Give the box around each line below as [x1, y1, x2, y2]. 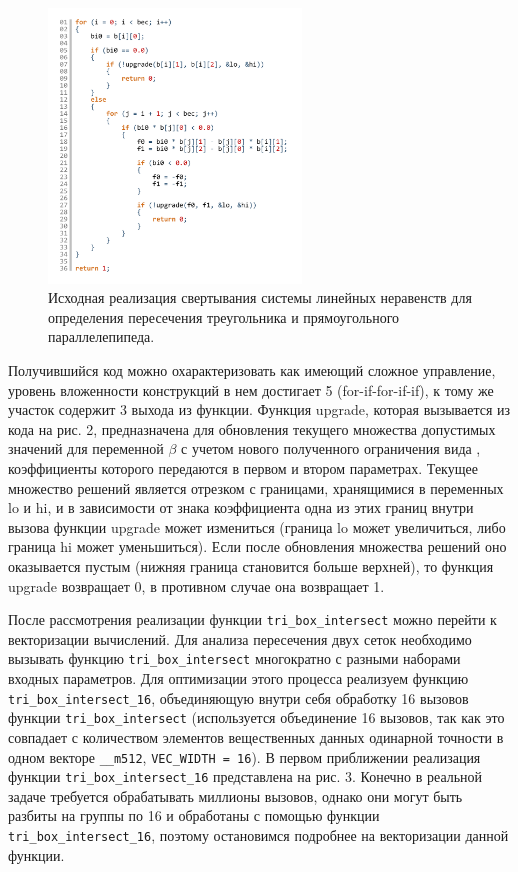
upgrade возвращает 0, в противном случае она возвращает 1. [8, 575, 385, 596]
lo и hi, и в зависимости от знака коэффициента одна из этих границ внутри [8, 497, 474, 518]
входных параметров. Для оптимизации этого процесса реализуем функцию [8, 668, 469, 689]
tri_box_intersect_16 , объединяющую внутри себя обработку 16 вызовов [8, 687, 469, 708]
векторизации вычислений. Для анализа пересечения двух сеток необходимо [8, 628, 472, 649]
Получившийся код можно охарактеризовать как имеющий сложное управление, [8, 360, 496, 381]
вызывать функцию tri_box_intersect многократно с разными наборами [8, 648, 461, 669]
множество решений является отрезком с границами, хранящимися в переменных [8, 477, 504, 498]
